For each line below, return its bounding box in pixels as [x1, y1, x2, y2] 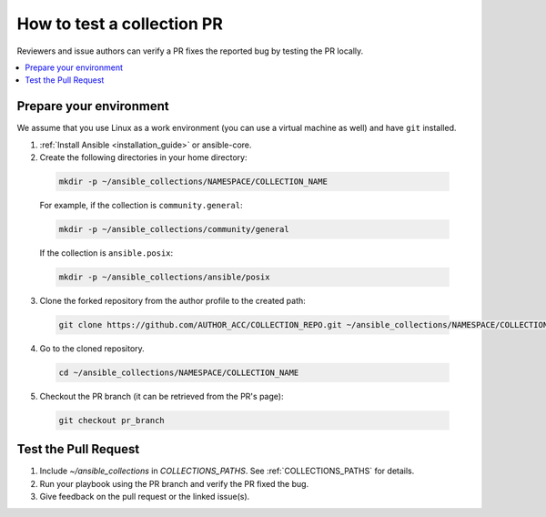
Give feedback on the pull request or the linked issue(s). [39, 492, 250, 502]
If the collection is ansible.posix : [39, 247, 174, 258]
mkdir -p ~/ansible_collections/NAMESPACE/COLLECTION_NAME [58, 177, 328, 187]
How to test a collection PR [16, 14, 223, 34]
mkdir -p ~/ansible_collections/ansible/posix [58, 271, 270, 282]
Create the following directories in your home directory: [39, 152, 248, 163]
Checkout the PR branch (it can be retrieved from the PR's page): [39, 390, 284, 401]
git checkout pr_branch [58, 415, 166, 425]
